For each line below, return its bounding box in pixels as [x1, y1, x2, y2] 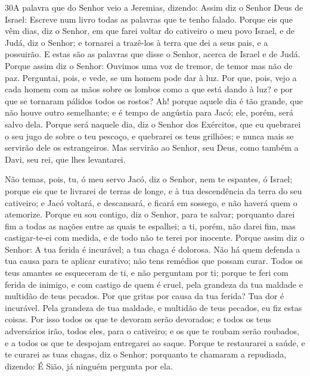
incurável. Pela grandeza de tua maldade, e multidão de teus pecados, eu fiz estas [5, 301, 302, 313]
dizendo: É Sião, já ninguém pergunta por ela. [5, 359, 173, 372]
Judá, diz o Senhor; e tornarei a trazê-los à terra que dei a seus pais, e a [5, 36, 268, 48]
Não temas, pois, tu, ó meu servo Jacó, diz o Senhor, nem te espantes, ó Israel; [5, 173, 293, 185]
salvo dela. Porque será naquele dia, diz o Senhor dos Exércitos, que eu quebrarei [5, 117, 301, 130]
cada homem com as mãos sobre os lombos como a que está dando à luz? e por [5, 83, 293, 95]
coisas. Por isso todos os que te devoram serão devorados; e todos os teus [5, 313, 271, 325]
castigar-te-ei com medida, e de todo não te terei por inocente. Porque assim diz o [5, 231, 305, 244]
